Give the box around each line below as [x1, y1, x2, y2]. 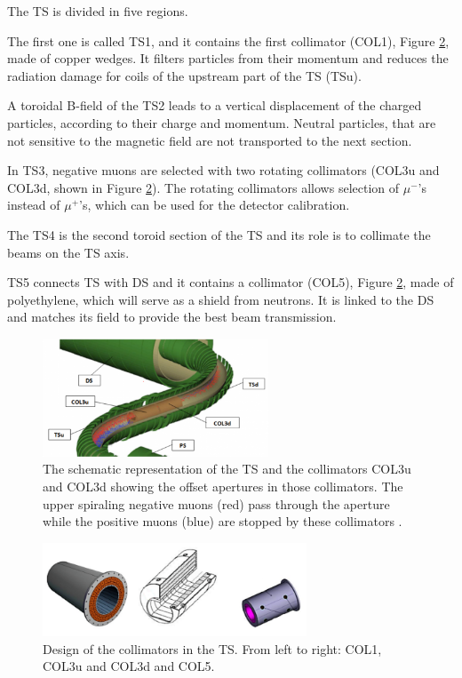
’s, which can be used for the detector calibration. [79, 195, 350, 214]
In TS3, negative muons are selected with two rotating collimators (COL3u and [7, 161, 440, 179]
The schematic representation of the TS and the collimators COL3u [43, 459, 411, 478]
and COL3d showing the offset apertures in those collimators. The [43, 477, 403, 495]
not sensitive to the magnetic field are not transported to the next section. [7, 131, 412, 149]
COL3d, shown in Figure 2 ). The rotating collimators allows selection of [7, 178, 400, 196]
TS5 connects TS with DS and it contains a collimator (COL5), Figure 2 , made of [7, 273, 454, 291]
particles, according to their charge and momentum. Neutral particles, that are [7, 113, 436, 132]
